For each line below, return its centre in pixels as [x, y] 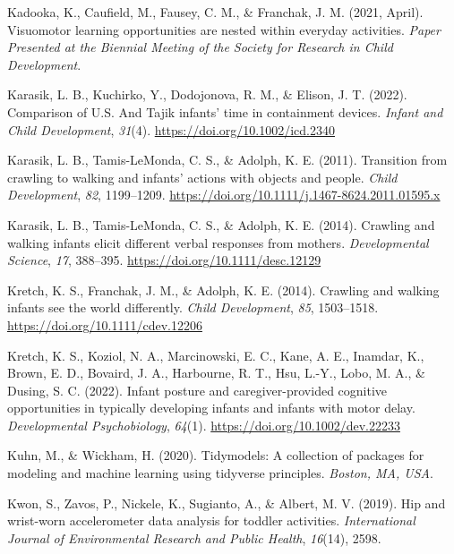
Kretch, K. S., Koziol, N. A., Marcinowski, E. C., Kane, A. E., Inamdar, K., [216, 355]
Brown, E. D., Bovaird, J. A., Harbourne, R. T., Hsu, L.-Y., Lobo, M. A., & [216, 373]
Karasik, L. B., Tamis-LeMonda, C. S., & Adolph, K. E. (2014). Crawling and [221, 224]
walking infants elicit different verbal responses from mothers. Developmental [218, 242]
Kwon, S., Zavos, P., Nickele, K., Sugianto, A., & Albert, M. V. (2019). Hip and [227, 503]
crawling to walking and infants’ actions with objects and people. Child [202, 177]
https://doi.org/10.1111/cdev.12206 [105, 324]
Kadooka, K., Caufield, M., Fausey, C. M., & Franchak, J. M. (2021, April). [215, 12]
